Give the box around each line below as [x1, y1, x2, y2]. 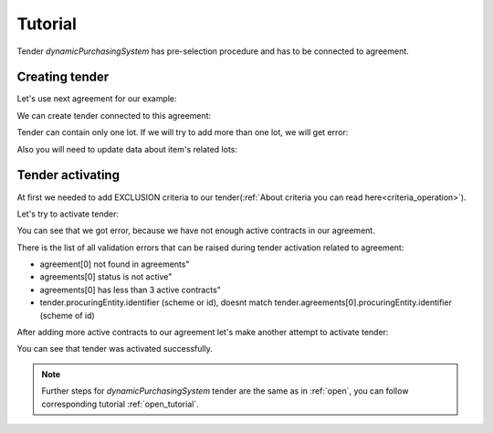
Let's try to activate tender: [16, 208, 119, 219]
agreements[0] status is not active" [39, 271, 173, 282]
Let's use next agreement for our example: [16, 93, 177, 104]
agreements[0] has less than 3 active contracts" [39, 284, 221, 295]
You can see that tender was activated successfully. [16, 343, 214, 354]
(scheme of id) [39, 310, 95, 321]
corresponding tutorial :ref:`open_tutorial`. [41, 398, 200, 409]
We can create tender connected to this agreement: [16, 110, 212, 121]
